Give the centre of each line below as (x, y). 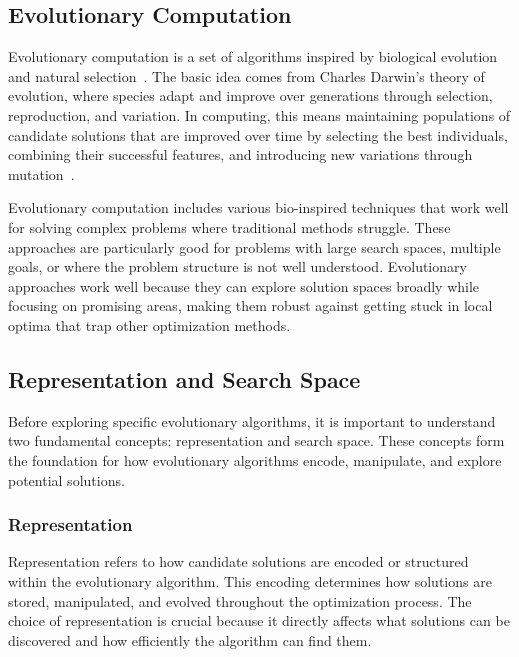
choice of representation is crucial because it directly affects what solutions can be (259, 620)
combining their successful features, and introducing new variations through (240, 154)
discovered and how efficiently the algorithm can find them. (190, 639)
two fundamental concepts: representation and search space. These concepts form (256, 440)
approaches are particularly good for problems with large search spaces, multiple (254, 246)
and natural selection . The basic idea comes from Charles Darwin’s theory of (246, 75)
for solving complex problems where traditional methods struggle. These (229, 226)
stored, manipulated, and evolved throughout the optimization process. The (240, 600)
